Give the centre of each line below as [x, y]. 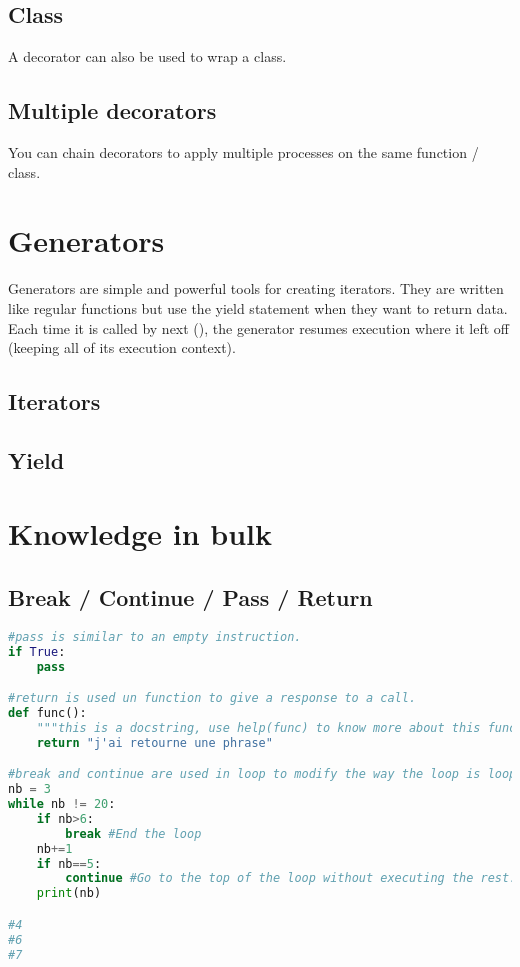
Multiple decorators [112, 110]
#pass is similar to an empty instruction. [155, 636]
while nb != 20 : [62, 804]
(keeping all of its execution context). [122, 347]
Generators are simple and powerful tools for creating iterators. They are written [256, 288]
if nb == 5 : [69, 863]
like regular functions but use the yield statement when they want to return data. [258, 307]
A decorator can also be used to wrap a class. [147, 56]
